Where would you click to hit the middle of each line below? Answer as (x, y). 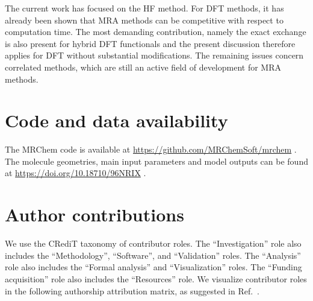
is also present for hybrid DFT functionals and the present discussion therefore (150, 43)
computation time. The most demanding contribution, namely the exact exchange (156, 32)
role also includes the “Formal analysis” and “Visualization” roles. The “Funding (153, 267)
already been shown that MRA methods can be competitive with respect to (144, 20)
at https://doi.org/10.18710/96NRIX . (76, 173)
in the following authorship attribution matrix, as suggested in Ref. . (132, 290)
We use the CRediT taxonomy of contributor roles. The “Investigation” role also (153, 243)
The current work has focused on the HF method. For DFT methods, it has (144, 8)
